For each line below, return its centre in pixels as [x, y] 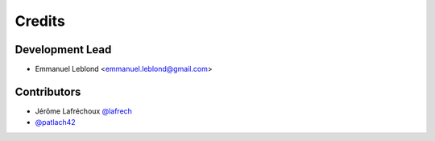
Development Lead [63, 50]
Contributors [48, 91]
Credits [40, 21]
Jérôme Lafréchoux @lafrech [84, 111]
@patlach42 [55, 122]
